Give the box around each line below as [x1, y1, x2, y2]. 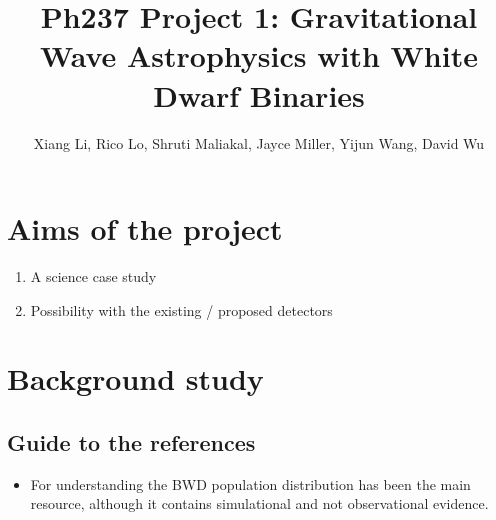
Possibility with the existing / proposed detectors [30, 299, 333, 320]
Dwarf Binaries [153, 74, 365, 115]
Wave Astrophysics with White [40, 35, 478, 76]
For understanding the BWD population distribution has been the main [30, 473, 471, 494]
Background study [7, 358, 264, 399]
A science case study [30, 266, 157, 287]
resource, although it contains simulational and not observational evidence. [30, 493, 489, 514]
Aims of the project [7, 208, 283, 249]
